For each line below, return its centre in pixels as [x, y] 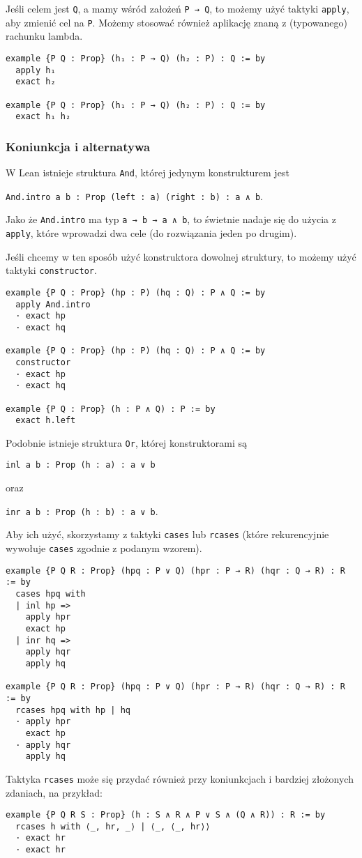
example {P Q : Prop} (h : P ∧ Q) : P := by [111, 409]
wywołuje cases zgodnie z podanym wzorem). [104, 548]
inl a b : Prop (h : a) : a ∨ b [81, 465]
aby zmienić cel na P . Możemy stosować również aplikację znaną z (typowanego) [176, 22]
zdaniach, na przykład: [54, 792]
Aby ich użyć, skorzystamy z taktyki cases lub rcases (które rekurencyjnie [167, 534]
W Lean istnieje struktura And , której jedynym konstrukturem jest [148, 173]
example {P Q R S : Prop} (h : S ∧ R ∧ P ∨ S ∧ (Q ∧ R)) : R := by [166, 815]
